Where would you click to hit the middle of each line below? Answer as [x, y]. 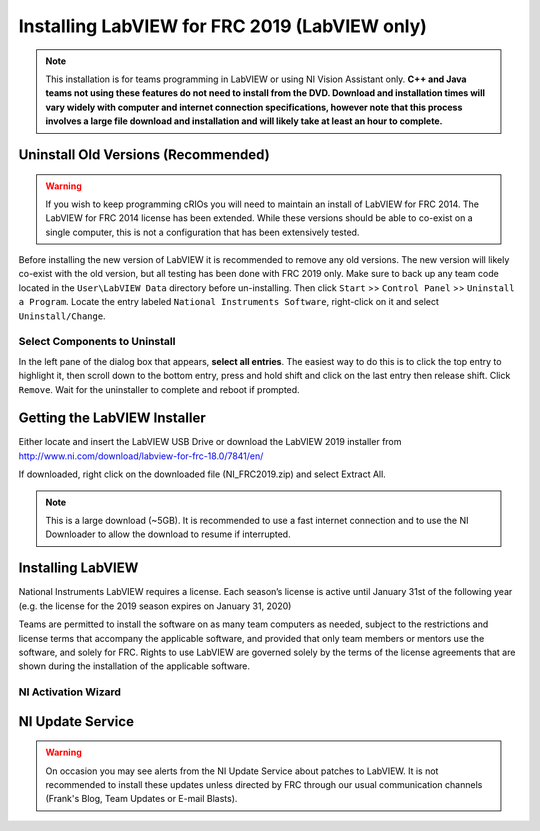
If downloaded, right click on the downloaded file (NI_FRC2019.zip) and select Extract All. [202, 474]
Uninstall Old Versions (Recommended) [144, 154]
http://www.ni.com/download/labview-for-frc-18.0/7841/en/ [141, 456]
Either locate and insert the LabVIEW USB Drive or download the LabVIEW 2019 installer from [210, 442]
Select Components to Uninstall [97, 342]
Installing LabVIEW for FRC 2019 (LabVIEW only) [222, 26]
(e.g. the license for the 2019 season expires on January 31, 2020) [155, 606]
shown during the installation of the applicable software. [134, 666]
